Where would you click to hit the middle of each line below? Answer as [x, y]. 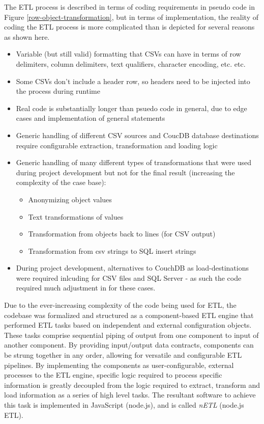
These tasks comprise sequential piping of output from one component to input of [131, 335]
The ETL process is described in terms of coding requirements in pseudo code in [130, 7]
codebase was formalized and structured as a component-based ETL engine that [129, 315]
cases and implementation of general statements [91, 118]
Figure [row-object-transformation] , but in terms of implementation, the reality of [131, 17]
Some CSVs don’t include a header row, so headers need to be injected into [133, 81]
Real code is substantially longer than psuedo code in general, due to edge [131, 108]
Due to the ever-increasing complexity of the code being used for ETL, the [120, 305]
